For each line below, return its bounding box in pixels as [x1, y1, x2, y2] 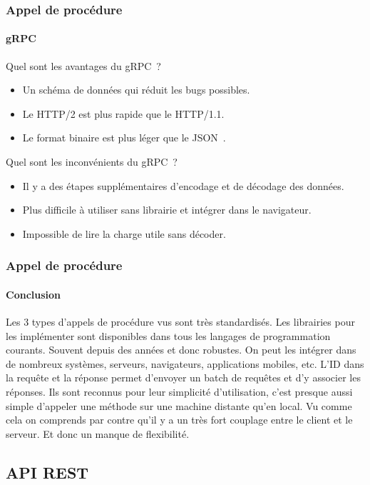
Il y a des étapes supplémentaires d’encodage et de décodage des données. [22, 178, 344, 193]
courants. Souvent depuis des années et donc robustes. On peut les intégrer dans [6, 342, 356, 357]
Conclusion [6, 286, 61, 301]
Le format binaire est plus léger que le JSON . [22, 130, 226, 145]
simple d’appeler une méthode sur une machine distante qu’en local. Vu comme [6, 398, 352, 413]
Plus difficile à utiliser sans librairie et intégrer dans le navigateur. [22, 202, 312, 217]
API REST [6, 461, 89, 483]
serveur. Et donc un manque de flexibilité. [6, 426, 190, 441]
